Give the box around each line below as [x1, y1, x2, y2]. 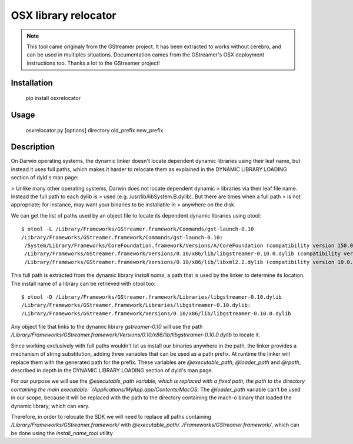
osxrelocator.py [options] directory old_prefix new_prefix [25, 126, 164, 133]
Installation [11, 78, 53, 88]
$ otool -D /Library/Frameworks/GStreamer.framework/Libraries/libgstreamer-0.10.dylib [21, 293, 282, 300]
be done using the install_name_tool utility [11, 429, 113, 436]
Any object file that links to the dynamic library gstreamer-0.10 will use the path [11, 323, 203, 331]
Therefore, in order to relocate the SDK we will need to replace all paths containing [11, 413, 211, 420]
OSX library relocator [11, 9, 117, 22]
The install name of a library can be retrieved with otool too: [11, 280, 156, 287]
